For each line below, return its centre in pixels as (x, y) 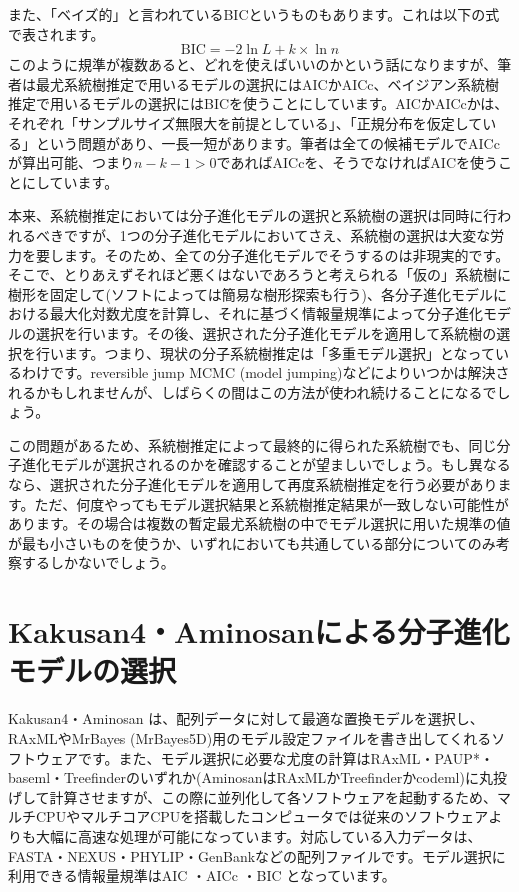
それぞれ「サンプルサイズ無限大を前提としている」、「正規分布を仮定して (245, 122)
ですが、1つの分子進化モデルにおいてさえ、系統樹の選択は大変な (277, 234)
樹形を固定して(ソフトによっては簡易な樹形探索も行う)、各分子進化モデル (251, 293)
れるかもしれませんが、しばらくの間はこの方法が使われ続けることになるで (252, 391)
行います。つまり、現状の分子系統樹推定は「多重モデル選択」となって (265, 352)
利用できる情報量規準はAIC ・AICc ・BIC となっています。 (202, 875)
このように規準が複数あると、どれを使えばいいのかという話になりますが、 (253, 64)
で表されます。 (56, 33)
